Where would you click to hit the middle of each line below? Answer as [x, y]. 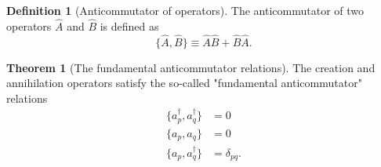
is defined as [129, 25]
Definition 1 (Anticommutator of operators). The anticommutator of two [185, 10]
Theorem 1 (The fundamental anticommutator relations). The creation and [191, 67]
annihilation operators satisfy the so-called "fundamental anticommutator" [184, 83]
